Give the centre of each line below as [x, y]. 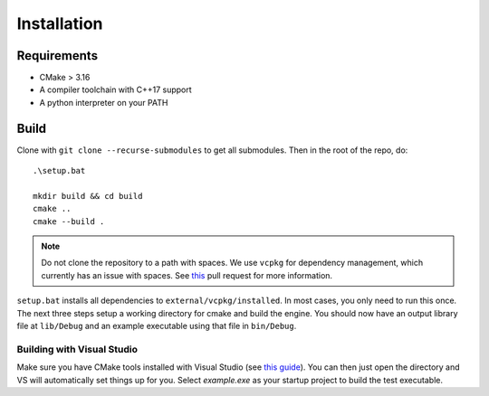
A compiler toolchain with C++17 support [115, 90]
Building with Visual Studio [77, 349]
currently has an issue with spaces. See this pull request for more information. [187, 275]
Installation [60, 24]
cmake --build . [69, 221]
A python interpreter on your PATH [104, 102]
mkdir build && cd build [88, 196]
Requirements [58, 56]
